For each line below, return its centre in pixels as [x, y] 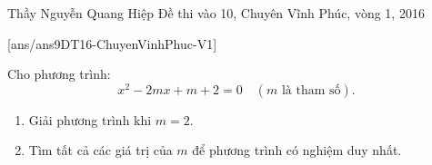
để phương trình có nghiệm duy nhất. [297, 150]
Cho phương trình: [59, 74]
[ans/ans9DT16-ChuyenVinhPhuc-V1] [112, 43]
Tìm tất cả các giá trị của [100, 150]
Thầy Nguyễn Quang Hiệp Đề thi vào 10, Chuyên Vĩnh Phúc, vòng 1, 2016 [216, 13]
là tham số [311, 90]
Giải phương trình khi [90, 119]
